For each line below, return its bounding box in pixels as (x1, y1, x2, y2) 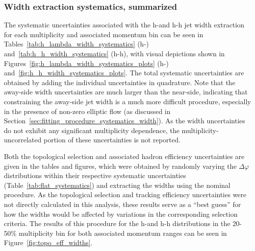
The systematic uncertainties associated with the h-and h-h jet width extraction (4, 20, 245, 30)
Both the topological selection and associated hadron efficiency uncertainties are (4, 151, 245, 161)
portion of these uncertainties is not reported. (43, 135, 180, 145)
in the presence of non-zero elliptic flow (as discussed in (4, 106, 171, 116)
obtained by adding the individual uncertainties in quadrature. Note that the (4, 77, 235, 87)
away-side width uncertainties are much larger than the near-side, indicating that (4, 87, 248, 97)
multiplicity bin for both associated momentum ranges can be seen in (19, 228, 227, 238)
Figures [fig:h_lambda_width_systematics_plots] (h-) (4, 58, 169, 68)
